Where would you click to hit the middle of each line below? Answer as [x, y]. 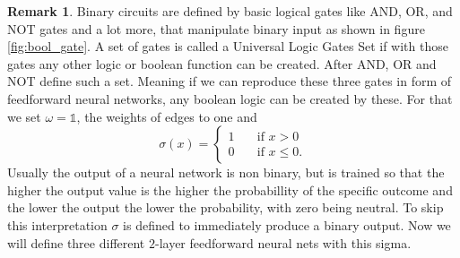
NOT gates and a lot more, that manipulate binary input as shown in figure [216, 28]
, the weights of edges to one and [167, 116]
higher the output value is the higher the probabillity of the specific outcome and [230, 189]
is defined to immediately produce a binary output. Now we [287, 224]
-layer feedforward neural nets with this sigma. [283, 242]
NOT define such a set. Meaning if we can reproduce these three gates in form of [230, 81]
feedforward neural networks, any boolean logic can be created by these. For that [230, 98]
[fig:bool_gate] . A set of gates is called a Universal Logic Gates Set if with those [228, 46]
